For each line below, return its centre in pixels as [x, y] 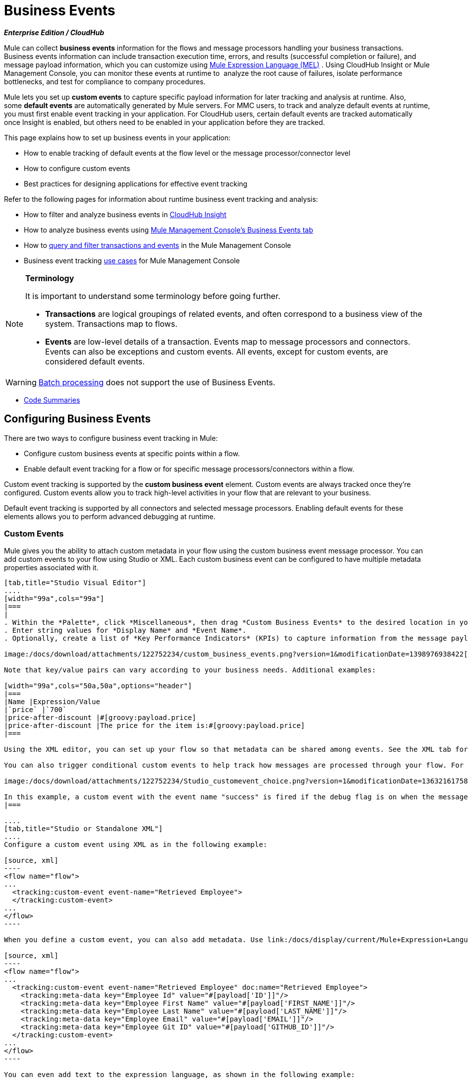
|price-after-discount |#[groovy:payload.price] [100, 718]
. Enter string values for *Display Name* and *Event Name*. [125, 631]
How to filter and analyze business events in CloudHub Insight [125, 214]
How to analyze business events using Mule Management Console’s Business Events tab [169, 230]
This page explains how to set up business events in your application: [117, 137]
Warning [21, 382]
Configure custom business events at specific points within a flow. [132, 453]
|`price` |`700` [35, 710]
